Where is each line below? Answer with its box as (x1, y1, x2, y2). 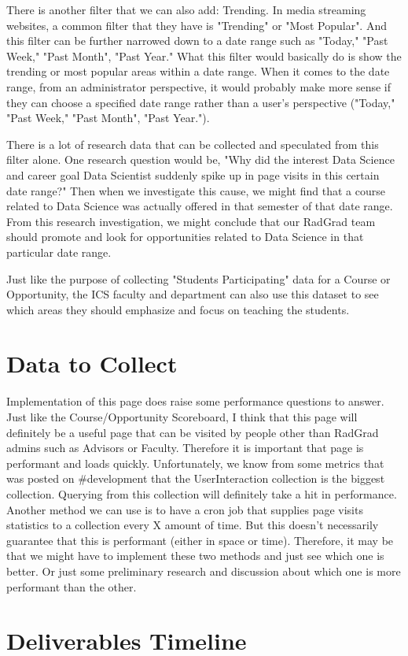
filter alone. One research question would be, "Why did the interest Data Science (6, 151, 395, 168)
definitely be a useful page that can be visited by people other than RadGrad (6, 424, 379, 440)
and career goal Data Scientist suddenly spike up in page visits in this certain (6, 166, 380, 183)
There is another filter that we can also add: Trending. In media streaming (6, 2, 366, 17)
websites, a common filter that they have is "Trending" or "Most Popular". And (6, 17, 387, 33)
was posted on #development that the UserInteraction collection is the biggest (6, 470, 385, 487)
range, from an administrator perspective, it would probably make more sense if (6, 78, 391, 95)
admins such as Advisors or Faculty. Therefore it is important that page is (6, 439, 364, 456)
